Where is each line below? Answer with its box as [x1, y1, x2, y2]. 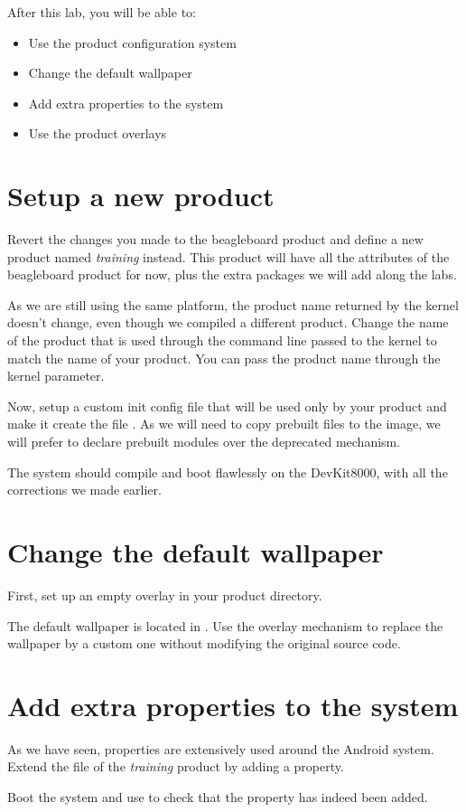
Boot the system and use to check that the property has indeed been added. [7, 788, 428, 807]
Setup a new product [7, 177, 275, 214]
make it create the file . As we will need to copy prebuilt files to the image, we [7, 414, 441, 433]
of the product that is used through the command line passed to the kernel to [7, 331, 437, 350]
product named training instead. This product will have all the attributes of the [7, 247, 450, 266]
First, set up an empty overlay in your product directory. [7, 585, 322, 604]
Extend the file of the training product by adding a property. [7, 757, 344, 776]
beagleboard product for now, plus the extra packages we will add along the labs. [7, 265, 457, 284]
